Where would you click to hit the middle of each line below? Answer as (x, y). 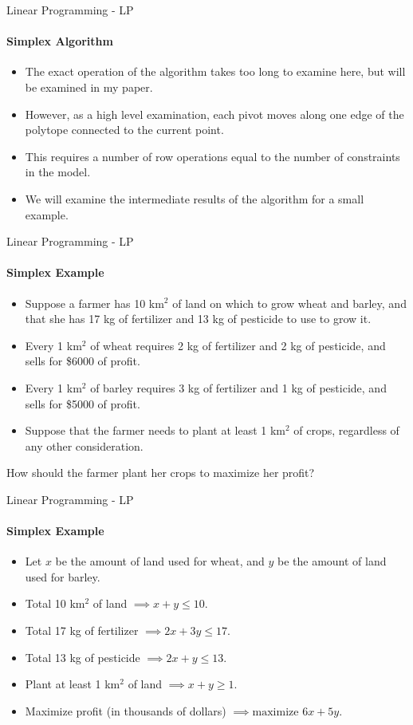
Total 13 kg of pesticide (83, 657)
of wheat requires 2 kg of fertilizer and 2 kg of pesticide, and (238, 345)
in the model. (58, 172)
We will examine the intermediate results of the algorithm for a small (195, 198)
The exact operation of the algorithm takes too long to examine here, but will (215, 71)
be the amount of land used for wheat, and (160, 561)
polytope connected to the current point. (124, 130)
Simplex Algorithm (60, 41)
